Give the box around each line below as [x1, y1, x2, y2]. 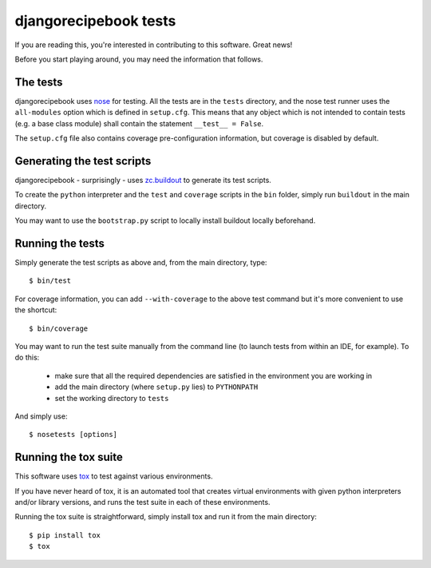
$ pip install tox [29, 530, 101, 539]
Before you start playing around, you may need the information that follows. [14, 54, 263, 64]
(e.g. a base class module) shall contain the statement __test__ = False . [14, 118, 264, 128]
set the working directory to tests [54, 393, 169, 403]
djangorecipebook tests [14, 12, 176, 30]
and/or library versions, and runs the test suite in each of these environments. [14, 497, 271, 506]
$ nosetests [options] [29, 430, 118, 439]
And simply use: [14, 411, 68, 421]
